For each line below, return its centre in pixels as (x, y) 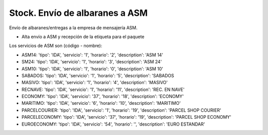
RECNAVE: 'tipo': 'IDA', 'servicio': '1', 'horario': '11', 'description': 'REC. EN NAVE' (103, 90)
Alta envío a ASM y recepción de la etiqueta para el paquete (83, 37)
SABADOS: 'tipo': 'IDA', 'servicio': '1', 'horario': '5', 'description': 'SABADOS (98, 75)
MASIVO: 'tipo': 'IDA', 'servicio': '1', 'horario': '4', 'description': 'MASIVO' (95, 83)
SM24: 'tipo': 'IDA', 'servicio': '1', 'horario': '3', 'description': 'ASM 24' (92, 62)
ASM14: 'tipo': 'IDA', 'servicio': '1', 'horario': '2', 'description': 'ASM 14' (92, 55)
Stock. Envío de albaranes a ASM (78, 13)
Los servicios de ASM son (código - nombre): (56, 46)
